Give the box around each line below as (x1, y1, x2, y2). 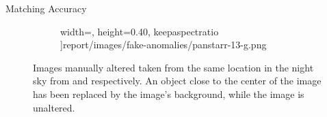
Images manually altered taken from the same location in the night (33, 60, 314, 74)
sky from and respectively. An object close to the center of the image (33, 73, 322, 88)
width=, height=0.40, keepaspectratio (60, 24, 219, 38)
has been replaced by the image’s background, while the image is (33, 86, 304, 101)
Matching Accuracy (5, 1, 87, 15)
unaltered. (33, 100, 75, 114)
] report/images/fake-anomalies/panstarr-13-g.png (60, 37, 267, 52)
